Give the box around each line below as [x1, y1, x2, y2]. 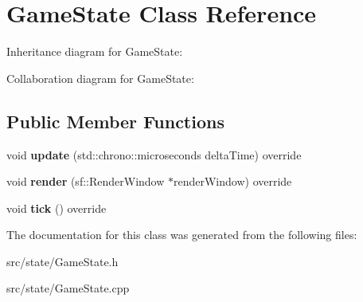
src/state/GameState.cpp [6, 280, 130, 296]
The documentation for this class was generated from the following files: [6, 226, 357, 243]
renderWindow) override [173, 173, 292, 190]
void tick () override [6, 199, 107, 216]
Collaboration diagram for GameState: [6, 69, 194, 86]
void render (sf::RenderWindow [6, 173, 165, 190]
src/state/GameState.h [6, 253, 119, 269]
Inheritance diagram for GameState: [6, 43, 183, 60]
